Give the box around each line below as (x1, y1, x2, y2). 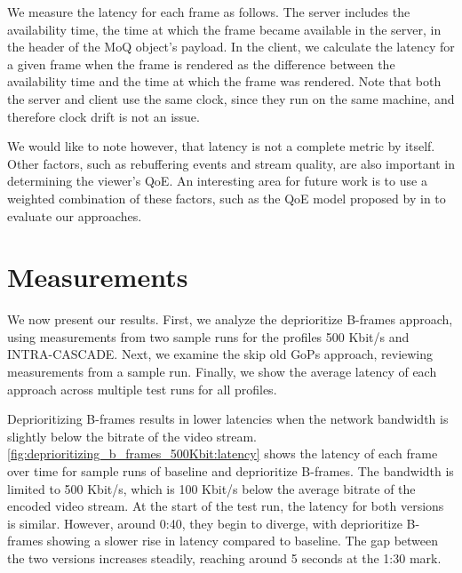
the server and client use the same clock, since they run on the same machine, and (7, 89, 455, 107)
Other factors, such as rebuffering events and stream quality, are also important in (7, 154, 455, 172)
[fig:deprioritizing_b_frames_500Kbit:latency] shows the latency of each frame (7, 444, 438, 463)
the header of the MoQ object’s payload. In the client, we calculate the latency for (7, 37, 455, 56)
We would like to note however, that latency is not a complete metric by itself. (7, 137, 435, 155)
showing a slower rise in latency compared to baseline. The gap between (46, 531, 439, 550)
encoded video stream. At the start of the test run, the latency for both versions (7, 497, 444, 515)
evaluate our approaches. (7, 206, 142, 225)
